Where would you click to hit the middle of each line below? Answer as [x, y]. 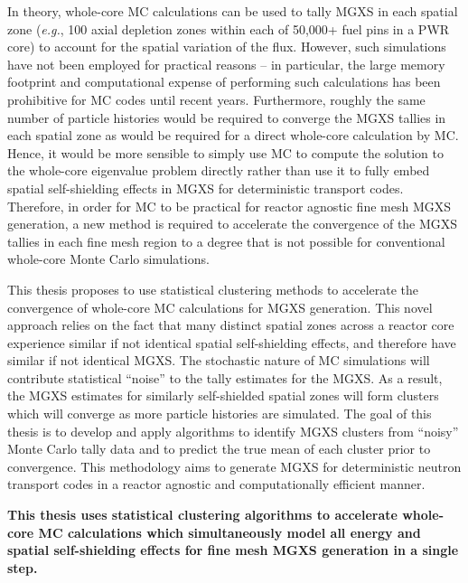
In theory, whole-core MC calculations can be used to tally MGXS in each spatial [233, 11]
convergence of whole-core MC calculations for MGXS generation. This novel [220, 307]
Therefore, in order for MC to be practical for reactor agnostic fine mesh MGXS [229, 206]
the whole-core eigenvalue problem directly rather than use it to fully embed [219, 170]
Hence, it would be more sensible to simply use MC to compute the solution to [226, 152]
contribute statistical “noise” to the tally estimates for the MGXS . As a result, [225, 377]
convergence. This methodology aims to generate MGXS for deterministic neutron [234, 466]
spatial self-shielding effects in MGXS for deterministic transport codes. [206, 188]
